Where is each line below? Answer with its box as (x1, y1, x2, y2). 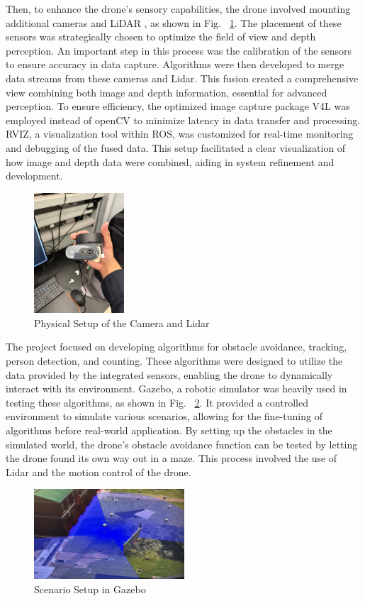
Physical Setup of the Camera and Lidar (34, 315, 210, 330)
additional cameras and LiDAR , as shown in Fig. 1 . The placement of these (6, 15, 342, 30)
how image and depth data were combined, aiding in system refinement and (6, 154, 335, 169)
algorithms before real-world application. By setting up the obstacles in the (6, 423, 332, 438)
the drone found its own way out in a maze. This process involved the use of (6, 451, 337, 465)
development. (6, 168, 63, 183)
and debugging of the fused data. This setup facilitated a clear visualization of (6, 140, 346, 155)
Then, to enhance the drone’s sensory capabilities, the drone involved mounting (6, 1, 351, 16)
